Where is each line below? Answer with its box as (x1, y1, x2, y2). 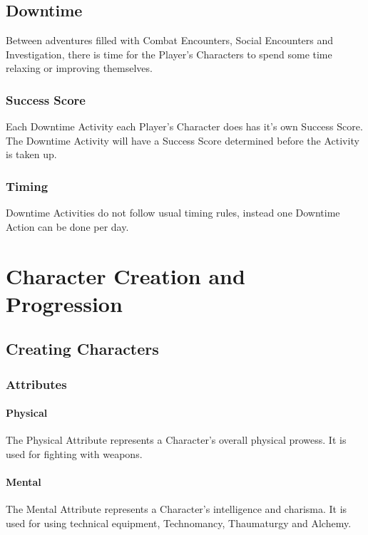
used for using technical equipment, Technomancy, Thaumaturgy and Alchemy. (6, 515, 352, 530)
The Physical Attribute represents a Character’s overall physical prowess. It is (6, 432, 347, 447)
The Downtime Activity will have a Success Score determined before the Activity (6, 133, 359, 147)
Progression (6, 289, 123, 318)
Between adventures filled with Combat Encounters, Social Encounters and (6, 33, 334, 48)
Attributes (6, 375, 67, 393)
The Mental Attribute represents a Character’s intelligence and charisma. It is (6, 502, 347, 516)
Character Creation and (6, 261, 245, 290)
